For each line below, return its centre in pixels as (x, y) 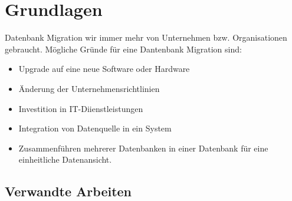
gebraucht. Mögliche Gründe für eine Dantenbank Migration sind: (123, 49)
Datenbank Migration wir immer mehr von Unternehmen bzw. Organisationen (146, 37)
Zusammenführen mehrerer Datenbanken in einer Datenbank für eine (143, 148)
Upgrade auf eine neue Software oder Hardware (104, 69)
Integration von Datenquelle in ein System (95, 128)
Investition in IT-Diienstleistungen (81, 108)
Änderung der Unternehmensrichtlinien (89, 88)
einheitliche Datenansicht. (65, 159)
